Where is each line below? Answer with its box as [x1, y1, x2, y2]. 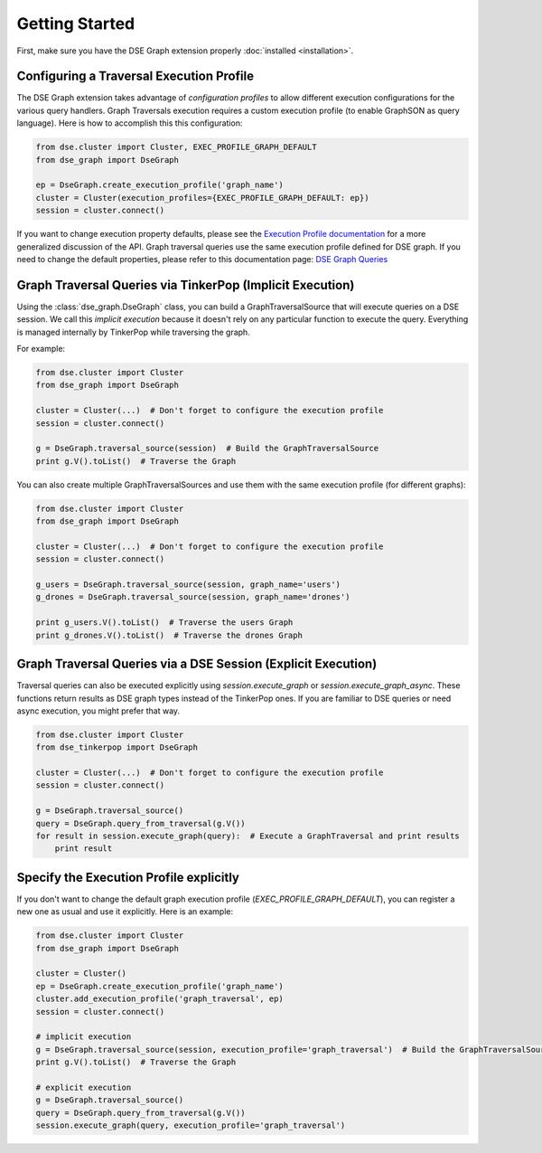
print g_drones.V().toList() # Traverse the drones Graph [35, 629, 303, 640]
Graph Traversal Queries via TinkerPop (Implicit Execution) [16, 277, 355, 293]
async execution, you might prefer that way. [16, 705, 181, 716]
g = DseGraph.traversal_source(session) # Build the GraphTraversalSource [35, 443, 379, 454]
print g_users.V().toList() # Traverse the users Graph [35, 618, 294, 628]
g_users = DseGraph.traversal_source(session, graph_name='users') [35, 580, 341, 590]
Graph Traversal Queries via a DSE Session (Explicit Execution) [16, 657, 378, 672]
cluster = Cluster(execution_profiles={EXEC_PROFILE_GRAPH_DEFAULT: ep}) [35, 193, 369, 203]
